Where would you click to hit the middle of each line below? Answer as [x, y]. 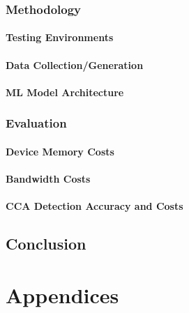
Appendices [62, 295]
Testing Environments [60, 37]
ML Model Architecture [65, 92]
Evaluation [36, 123]
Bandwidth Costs [48, 179]
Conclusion [46, 244]
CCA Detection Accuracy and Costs [94, 206]
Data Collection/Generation [75, 64]
